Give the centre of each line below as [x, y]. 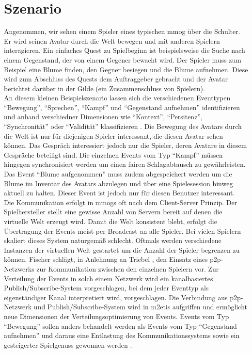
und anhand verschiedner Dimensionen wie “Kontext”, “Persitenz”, [103, 117]
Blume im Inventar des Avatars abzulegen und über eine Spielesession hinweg [118, 183]
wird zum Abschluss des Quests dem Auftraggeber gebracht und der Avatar [116, 79]
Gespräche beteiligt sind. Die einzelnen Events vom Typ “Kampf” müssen [113, 154]
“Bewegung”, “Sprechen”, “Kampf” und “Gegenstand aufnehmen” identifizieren [122, 107]
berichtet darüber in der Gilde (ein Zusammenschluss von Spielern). [104, 88]
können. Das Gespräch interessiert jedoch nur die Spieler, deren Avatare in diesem [126, 145]
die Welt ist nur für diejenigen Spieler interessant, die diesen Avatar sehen [114, 136]
